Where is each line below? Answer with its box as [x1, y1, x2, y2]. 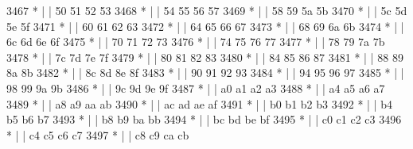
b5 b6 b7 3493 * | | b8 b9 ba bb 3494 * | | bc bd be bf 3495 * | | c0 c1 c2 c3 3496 [6, 111, 402, 128]
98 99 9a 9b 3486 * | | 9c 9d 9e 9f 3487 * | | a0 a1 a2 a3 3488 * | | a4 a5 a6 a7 [6, 79, 385, 96]
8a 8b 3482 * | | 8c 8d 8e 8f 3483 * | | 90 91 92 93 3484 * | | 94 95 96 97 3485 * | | [6, 64, 404, 81]
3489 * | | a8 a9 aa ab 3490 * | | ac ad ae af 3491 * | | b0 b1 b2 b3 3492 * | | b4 [6, 95, 392, 112]
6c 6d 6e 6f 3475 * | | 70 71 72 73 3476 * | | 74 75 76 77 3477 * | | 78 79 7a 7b [6, 33, 385, 50]
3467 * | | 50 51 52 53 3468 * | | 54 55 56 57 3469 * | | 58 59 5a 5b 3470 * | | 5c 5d [6, 2, 407, 18]
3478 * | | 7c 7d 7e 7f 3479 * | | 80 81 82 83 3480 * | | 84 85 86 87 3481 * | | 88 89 [6, 48, 403, 65]
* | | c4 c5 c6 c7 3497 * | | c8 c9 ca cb [6, 126, 189, 143]
